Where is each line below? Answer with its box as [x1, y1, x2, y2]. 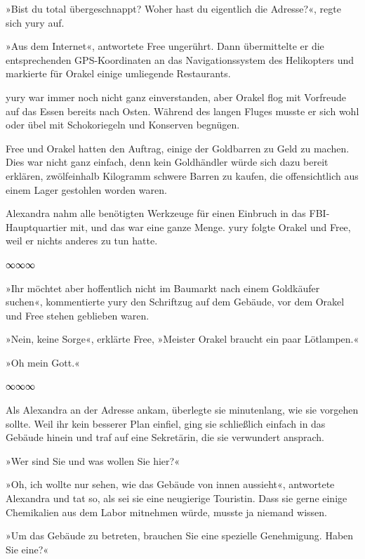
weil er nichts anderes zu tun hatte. [6, 233, 158, 248]
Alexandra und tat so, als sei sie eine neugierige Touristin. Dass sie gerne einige [6, 491, 347, 506]
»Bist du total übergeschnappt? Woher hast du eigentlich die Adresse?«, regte [6, 1, 341, 15]
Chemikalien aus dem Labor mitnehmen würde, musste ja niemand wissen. [6, 504, 327, 519]
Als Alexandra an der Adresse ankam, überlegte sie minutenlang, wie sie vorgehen [6, 402, 359, 417]
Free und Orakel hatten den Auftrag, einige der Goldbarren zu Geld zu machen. [6, 140, 350, 155]
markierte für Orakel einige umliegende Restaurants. [6, 66, 231, 81]
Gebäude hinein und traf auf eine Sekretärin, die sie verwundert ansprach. [6, 430, 324, 445]
